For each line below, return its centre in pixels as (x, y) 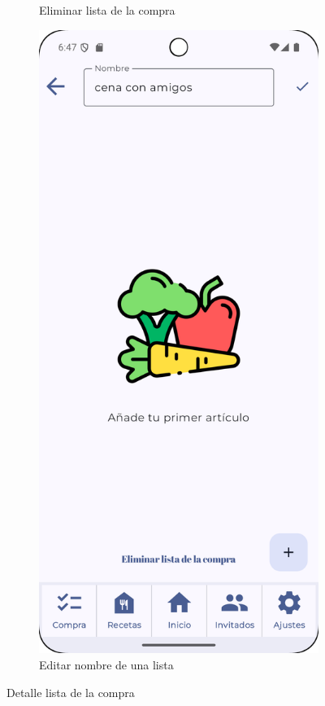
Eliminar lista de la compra (107, 10)
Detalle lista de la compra (71, 692)
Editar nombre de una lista (106, 664)
